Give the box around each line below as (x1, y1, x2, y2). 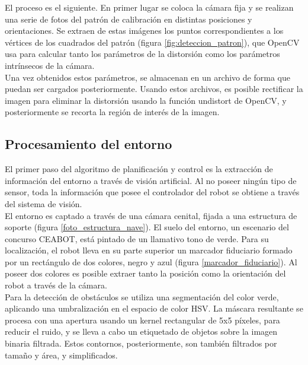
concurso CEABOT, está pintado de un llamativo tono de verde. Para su (5, 232, 269, 245)
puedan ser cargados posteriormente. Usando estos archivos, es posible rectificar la (5, 82, 303, 95)
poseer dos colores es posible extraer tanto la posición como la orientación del (5, 267, 286, 280)
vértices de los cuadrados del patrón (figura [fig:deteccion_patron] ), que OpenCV (5, 36, 300, 48)
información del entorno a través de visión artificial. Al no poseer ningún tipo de (5, 174, 297, 186)
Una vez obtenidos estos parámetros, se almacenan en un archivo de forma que (5, 71, 290, 83)
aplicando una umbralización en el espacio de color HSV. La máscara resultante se (5, 302, 303, 315)
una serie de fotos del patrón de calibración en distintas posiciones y (5, 12, 252, 25)
